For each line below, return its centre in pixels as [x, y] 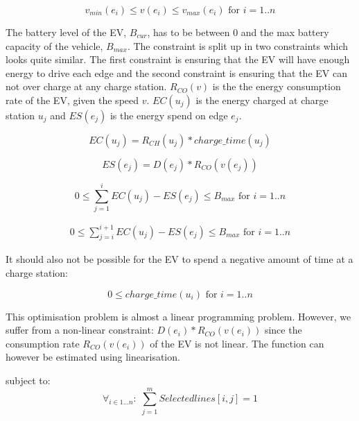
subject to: [28, 380]
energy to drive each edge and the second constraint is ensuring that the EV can [176, 72]
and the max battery [285, 32]
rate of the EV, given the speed [72, 100]
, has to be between [189, 32]
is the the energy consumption [277, 86]
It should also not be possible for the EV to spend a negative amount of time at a [179, 259]
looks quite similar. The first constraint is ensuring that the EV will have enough [178, 59]
